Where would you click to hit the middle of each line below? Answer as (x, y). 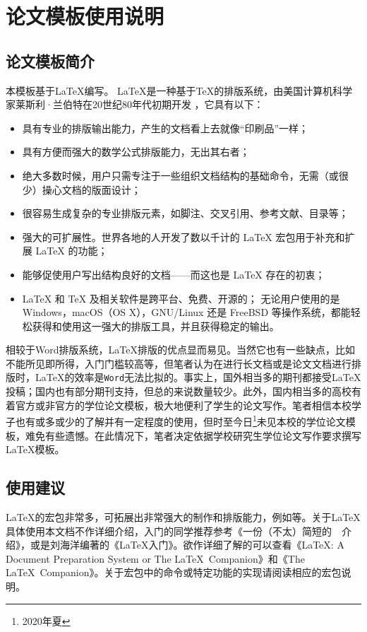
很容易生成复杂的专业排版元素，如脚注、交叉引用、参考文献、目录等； (185, 213)
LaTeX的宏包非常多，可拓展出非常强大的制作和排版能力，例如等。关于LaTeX (183, 516)
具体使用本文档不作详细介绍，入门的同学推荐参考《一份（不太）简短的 (169, 531)
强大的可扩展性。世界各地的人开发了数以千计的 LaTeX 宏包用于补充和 (183, 236)
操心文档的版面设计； (91, 189)
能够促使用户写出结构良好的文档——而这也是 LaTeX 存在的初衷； (174, 274)
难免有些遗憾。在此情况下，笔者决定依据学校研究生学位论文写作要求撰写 (193, 435)
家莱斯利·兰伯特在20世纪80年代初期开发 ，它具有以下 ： (135, 104)
